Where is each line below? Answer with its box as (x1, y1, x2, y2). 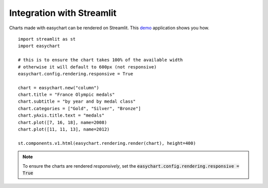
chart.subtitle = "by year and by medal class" (18, 99, 136, 104)
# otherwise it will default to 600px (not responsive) (18, 64, 157, 69)
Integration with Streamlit (9, 7, 117, 18)
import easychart (18, 43, 60, 49)
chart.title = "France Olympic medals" (18, 92, 115, 98)
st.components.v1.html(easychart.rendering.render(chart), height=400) (18, 140, 196, 146)
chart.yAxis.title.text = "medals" (18, 113, 105, 119)
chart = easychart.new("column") (18, 85, 99, 90)
